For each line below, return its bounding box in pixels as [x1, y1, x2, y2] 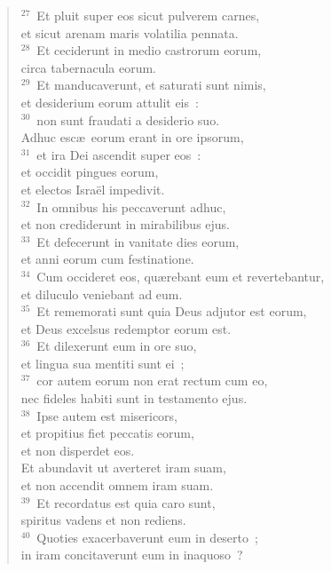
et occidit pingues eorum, [20, 163, 159, 181]
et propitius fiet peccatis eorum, [20, 424, 194, 442]
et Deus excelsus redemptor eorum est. [20, 319, 232, 337]
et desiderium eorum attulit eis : [20, 92, 199, 111]
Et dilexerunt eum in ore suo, [36, 337, 197, 355]
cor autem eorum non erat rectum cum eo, [36, 371, 268, 390]
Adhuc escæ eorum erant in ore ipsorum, [20, 128, 244, 147]
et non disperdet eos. [20, 440, 135, 459]
